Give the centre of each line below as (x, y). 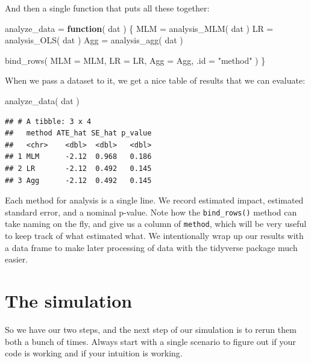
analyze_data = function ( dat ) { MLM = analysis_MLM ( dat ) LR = (139, 28)
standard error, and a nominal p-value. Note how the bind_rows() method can (151, 212)
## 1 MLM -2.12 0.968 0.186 (78, 157)
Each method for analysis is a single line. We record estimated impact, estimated (154, 200)
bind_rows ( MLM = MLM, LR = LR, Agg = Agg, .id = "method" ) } (135, 60)
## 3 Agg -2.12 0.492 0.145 (78, 180)
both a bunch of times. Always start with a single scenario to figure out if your (150, 341)
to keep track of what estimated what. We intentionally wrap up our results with (154, 236)
